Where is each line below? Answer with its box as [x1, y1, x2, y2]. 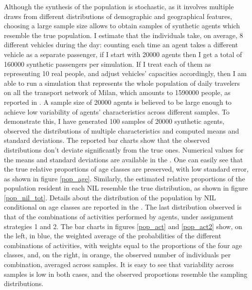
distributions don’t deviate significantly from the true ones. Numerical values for [4, 144, 244, 155]
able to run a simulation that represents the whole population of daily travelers [4, 77, 240, 88]
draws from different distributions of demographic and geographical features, [4, 11, 232, 21]
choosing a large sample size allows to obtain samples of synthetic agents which [4, 20, 240, 31]
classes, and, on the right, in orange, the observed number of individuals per [4, 250, 231, 260]
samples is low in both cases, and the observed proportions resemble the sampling [4, 269, 248, 279]
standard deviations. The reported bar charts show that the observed [4, 135, 210, 145]
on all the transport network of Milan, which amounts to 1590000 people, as [4, 87, 231, 97]
